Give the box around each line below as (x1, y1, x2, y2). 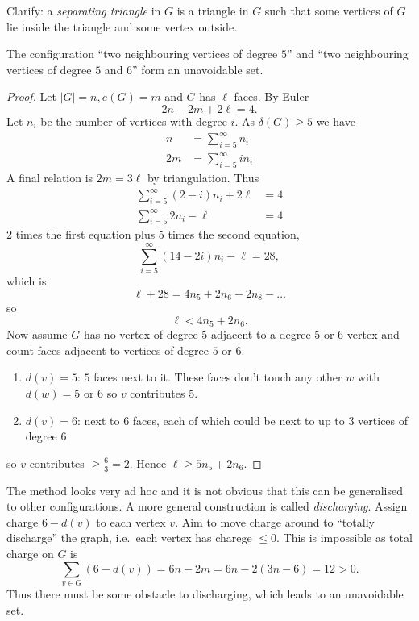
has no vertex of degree (83, 326, 198, 343)
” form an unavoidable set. (132, 60, 263, 77)
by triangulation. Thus (147, 169, 259, 186)
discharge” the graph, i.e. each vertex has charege (6, 529, 252, 546)
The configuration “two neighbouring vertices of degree (6, 45, 278, 62)
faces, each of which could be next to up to (132, 411, 345, 428)
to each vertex (96, 513, 166, 530)
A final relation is (6, 169, 93, 186)
